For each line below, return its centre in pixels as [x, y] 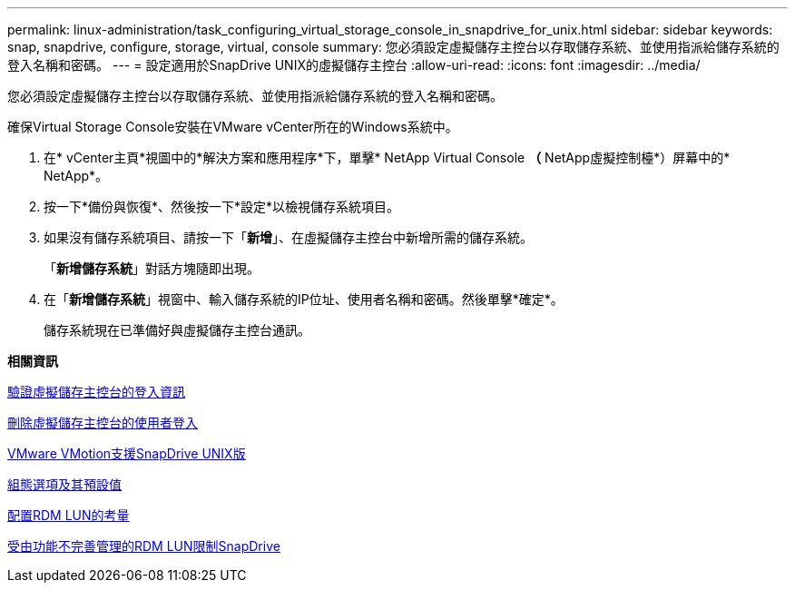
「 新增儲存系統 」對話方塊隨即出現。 [152, 268]
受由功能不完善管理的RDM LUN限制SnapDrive [144, 546]
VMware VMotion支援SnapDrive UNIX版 [127, 453]
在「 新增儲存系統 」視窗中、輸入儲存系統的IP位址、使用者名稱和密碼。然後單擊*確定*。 [304, 299]
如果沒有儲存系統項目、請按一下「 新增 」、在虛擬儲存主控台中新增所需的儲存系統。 [288, 237]
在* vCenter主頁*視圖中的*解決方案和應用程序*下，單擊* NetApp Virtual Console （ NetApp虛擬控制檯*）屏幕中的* [387, 157]
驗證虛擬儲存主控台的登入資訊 [96, 392]
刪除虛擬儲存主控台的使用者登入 [103, 423]
